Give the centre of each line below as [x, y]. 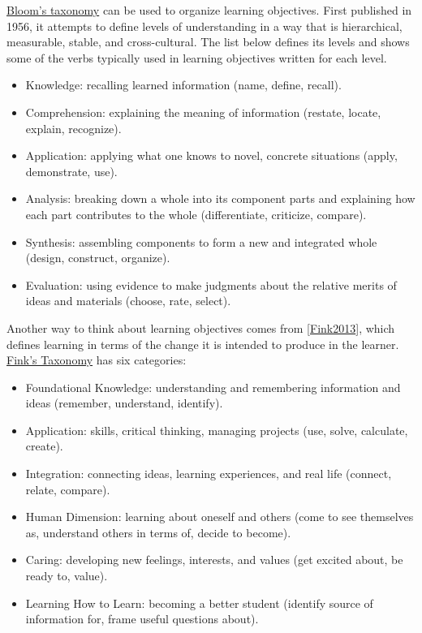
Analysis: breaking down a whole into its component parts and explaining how [220, 198]
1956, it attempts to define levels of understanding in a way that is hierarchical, [205, 26]
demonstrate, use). [71, 171]
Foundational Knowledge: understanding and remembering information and [213, 387]
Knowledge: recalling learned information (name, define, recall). [183, 85]
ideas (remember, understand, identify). [124, 403]
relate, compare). [68, 489]
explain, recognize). [73, 128]
